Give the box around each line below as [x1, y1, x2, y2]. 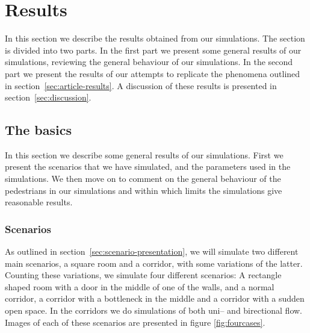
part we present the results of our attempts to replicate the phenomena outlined [5, 67, 300, 79]
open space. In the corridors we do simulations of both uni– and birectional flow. [5, 304, 302, 317]
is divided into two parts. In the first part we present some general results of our [5, 43, 302, 56]
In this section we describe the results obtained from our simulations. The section [5, 32, 305, 45]
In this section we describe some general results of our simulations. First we [5, 148, 284, 161]
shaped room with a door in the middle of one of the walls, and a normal [5, 280, 274, 293]
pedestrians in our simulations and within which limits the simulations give [5, 184, 282, 196]
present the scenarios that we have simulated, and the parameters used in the [5, 160, 291, 173]
